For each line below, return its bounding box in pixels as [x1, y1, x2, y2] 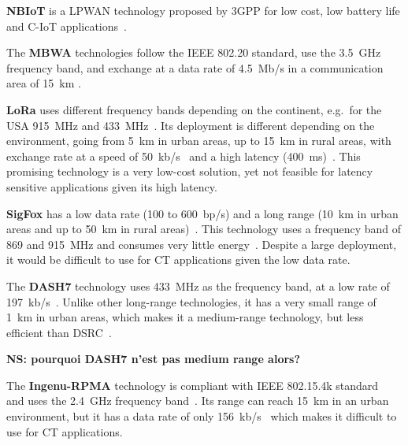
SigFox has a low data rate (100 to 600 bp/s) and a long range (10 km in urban [6, 205, 399, 221]
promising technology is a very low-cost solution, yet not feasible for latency [6, 163, 373, 180]
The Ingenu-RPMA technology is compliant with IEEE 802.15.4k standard [6, 376, 379, 393]
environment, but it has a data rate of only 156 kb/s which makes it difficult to [6, 408, 397, 425]
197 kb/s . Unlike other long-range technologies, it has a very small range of [6, 293, 376, 310]
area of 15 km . [6, 75, 81, 91]
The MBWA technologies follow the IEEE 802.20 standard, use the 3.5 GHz [6, 44, 381, 61]
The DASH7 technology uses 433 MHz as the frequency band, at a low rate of [6, 277, 390, 294]
